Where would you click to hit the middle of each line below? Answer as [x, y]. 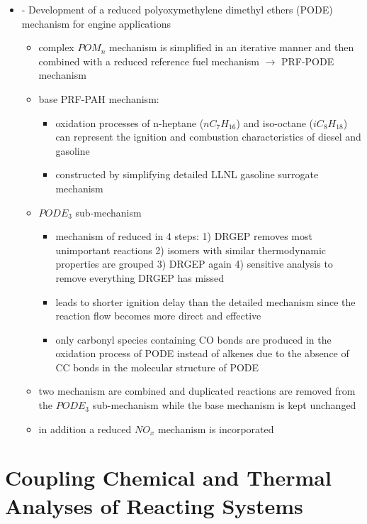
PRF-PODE [307, 61]
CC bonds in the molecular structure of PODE [157, 367]
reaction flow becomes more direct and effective [158, 316]
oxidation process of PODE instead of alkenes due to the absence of [202, 353]
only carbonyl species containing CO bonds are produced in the [193, 339]
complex [56, 47]
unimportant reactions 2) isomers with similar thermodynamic [191, 250]
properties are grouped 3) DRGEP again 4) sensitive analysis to [194, 264]
